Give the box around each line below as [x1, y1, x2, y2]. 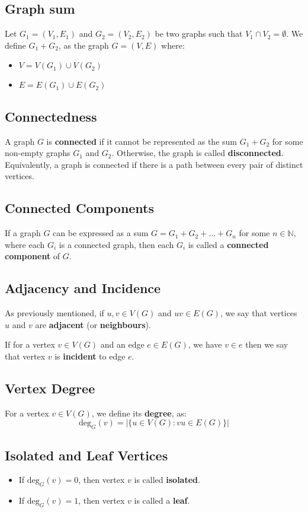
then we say [245, 338, 288, 351]
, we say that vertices [220, 307, 297, 319]
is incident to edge [54, 349, 126, 362]
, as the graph [58, 39, 109, 51]
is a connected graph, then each [59, 238, 174, 250]
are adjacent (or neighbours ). [35, 318, 151, 330]
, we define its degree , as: [91, 406, 187, 419]
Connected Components [5, 199, 155, 217]
